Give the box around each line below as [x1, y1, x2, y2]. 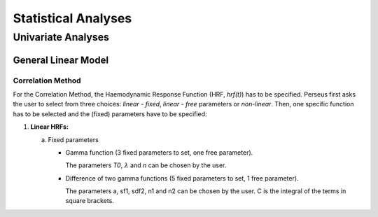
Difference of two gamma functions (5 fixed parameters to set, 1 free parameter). [65, 174, 299, 182]
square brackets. [65, 197, 115, 205]
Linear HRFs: [30, 122, 69, 131]
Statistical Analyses [13, 10, 132, 26]
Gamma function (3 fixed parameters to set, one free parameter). [65, 148, 253, 157]
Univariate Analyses [13, 31, 110, 43]
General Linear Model [13, 54, 108, 66]
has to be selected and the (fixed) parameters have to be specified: [13, 109, 207, 118]
